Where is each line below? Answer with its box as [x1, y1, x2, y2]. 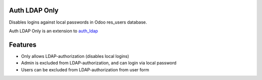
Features [9, 40, 36, 49]
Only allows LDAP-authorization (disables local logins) [21, 53, 130, 59]
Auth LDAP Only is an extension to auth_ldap [9, 28, 98, 34]
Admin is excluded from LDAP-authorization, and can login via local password [21, 60, 177, 66]
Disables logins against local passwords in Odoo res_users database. [9, 19, 147, 25]
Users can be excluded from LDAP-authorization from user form [21, 67, 149, 72]
